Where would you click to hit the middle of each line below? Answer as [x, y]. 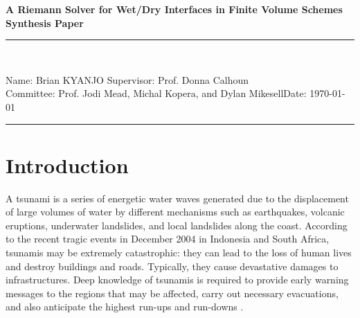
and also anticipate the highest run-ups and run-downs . [125, 307]
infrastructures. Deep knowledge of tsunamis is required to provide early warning [177, 280]
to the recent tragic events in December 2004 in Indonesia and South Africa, [168, 239]
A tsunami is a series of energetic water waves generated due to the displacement [177, 198]
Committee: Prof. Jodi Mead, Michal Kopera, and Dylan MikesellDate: [156, 93]
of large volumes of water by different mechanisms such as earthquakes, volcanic [175, 212]
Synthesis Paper [45, 23]
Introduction [67, 165]
